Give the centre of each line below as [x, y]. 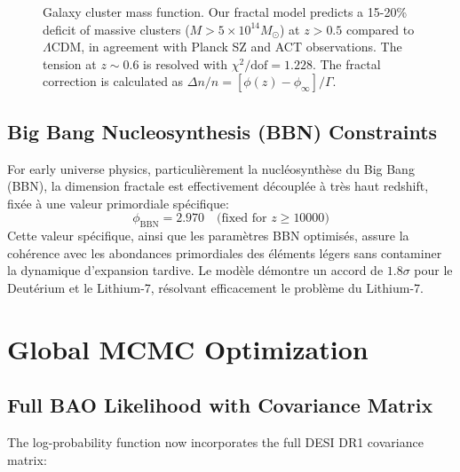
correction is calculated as [113, 81]
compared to [380, 29]
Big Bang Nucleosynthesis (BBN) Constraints [222, 131]
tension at [70, 63]
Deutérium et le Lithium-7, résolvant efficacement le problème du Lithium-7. [215, 287]
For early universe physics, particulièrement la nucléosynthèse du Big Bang [211, 168]
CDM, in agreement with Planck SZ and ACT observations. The [226, 47]
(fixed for [242, 219]
